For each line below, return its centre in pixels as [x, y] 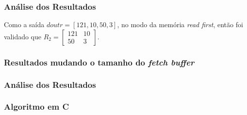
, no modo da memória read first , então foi [180, 25]
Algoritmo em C [37, 107]
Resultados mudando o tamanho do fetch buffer [99, 62]
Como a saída [24, 25]
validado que [23, 36]
